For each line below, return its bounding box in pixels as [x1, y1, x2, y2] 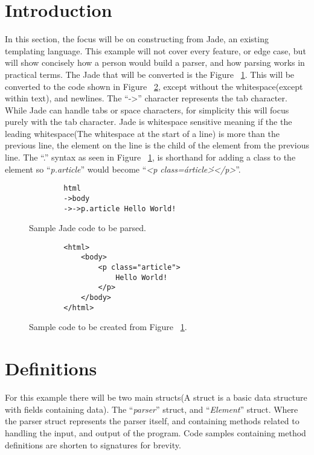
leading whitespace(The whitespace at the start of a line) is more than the [5, 127, 280, 139]
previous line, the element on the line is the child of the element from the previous [5, 139, 309, 151]
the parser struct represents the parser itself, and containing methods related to [5, 415, 300, 427]
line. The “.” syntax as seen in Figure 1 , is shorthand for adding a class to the [5, 151, 296, 164]
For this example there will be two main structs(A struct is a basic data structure [5, 391, 307, 404]
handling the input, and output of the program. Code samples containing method [5, 426, 306, 439]
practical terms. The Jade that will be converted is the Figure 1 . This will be [5, 68, 295, 80]
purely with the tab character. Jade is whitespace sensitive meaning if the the [5, 115, 292, 128]
